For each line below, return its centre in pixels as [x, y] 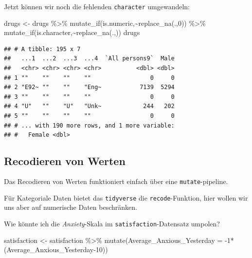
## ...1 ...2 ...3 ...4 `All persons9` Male [89, 59]
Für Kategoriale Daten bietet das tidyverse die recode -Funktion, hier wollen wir [126, 197]
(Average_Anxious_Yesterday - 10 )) [56, 249]
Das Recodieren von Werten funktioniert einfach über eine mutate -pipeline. [116, 181]
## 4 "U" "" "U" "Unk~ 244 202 [89, 106]
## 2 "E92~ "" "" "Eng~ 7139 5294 [89, 87]
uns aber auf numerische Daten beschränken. [71, 207]
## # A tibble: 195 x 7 [42, 49]
